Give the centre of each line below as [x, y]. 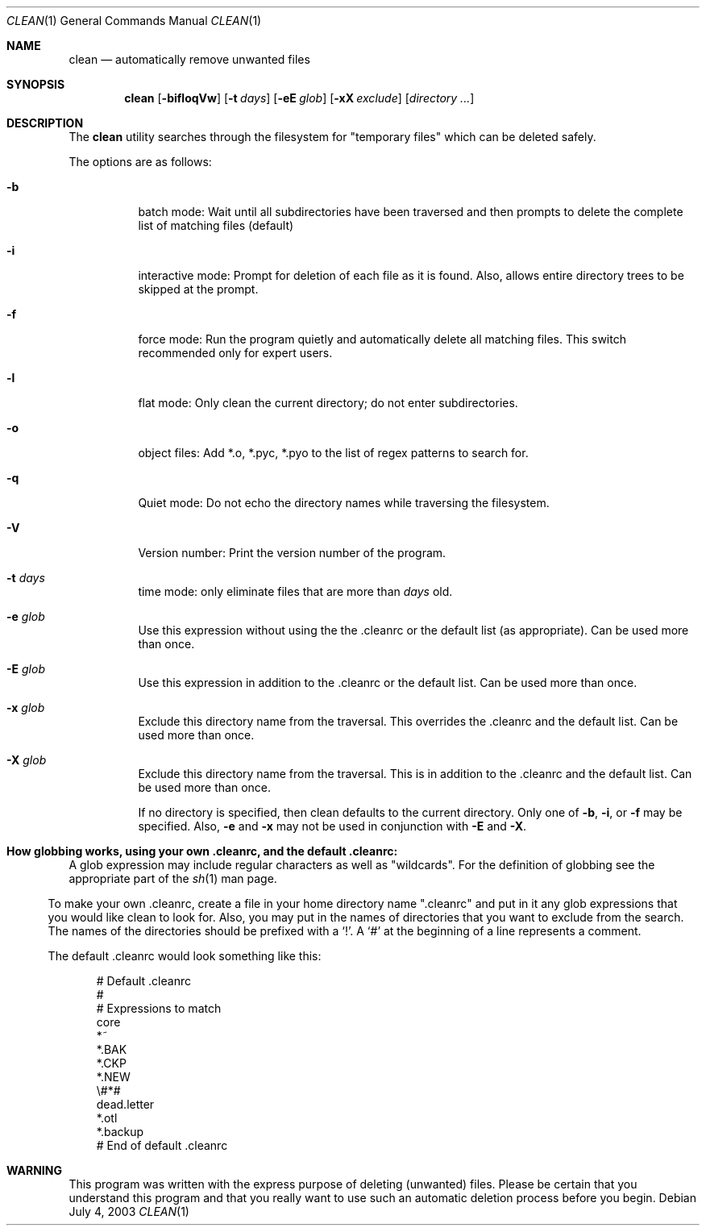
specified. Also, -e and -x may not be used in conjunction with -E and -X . [332, 826]
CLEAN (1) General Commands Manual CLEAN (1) [134, 21]
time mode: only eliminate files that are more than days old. [295, 591]
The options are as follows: [140, 162]
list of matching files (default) [216, 225]
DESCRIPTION [45, 123]
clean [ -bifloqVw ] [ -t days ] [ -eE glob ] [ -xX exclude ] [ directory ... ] [299, 98]
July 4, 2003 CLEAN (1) [129, 1211]
